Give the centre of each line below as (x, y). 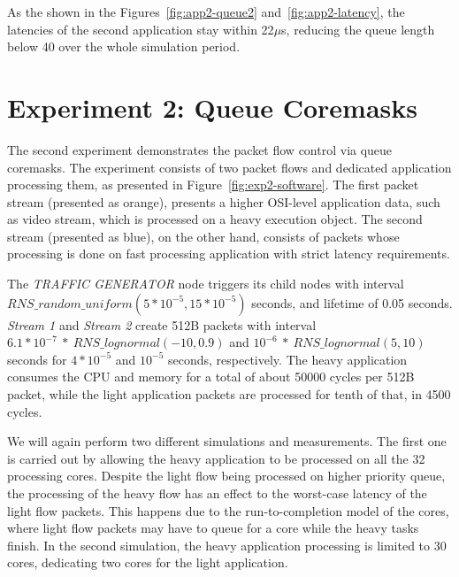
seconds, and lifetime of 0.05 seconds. (352, 302)
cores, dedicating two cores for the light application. (148, 562)
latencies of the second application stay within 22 (141, 29)
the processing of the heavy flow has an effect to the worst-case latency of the (217, 493)
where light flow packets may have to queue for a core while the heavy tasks (213, 528)
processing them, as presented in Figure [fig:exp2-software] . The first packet (213, 185)
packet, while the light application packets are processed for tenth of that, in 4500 (229, 394)
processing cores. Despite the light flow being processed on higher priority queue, (226, 476)
